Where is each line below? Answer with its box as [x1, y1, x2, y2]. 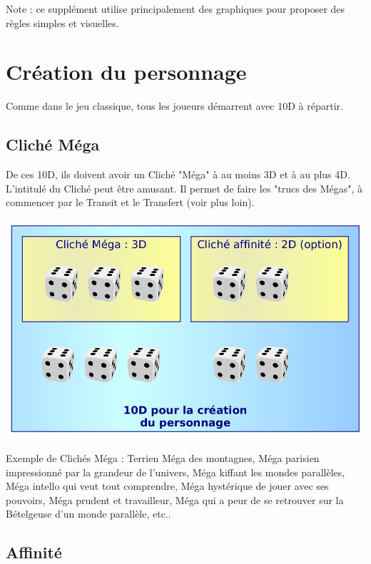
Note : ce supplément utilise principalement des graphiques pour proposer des [6, 1, 345, 16]
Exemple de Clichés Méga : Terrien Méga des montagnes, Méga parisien [6, 451, 320, 466]
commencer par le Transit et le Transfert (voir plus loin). [6, 195, 255, 210]
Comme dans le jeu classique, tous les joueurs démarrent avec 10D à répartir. [6, 98, 343, 113]
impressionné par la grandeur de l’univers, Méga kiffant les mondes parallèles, [6, 464, 345, 479]
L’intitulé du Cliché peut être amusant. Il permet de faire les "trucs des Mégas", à [6, 180, 362, 195]
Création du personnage [6, 57, 247, 86]
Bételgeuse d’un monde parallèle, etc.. [6, 506, 171, 521]
